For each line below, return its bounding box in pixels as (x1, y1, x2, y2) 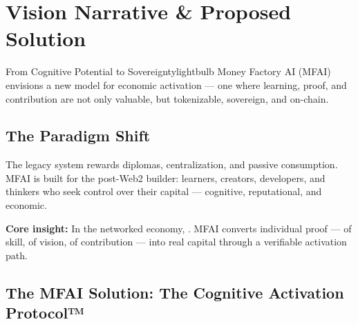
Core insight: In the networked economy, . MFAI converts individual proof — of (6, 221, 352, 235)
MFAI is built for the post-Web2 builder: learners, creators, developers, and (6, 170, 326, 185)
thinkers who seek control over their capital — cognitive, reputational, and (6, 184, 322, 199)
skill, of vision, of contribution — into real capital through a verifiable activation (6, 234, 347, 249)
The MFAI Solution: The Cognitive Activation (6, 281, 344, 303)
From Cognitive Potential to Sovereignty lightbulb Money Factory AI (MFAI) (6, 64, 331, 79)
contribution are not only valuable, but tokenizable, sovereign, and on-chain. (6, 91, 329, 105)
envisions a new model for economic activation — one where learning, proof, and (6, 77, 347, 92)
